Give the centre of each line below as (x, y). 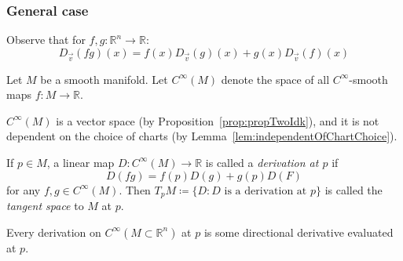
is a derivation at (266, 191)
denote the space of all (275, 79)
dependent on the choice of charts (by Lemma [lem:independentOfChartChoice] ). (202, 136)
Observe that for (46, 40)
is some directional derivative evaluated (299, 232)
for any (24, 189)
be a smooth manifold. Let (104, 79)
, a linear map (81, 162)
